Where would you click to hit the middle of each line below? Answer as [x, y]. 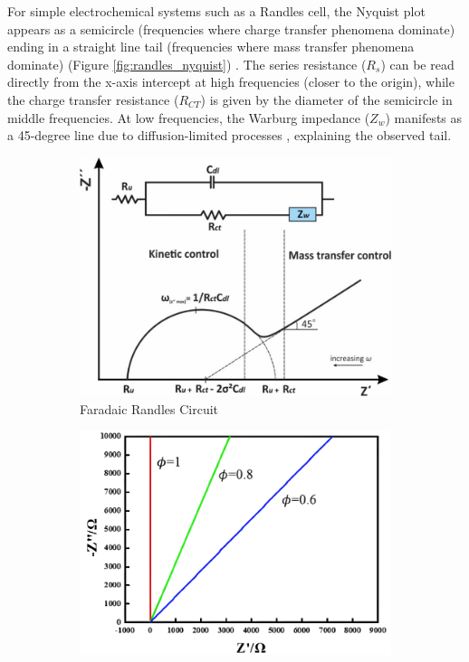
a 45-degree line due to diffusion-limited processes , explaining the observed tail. [230, 135]
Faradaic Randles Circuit [149, 408]
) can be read [417, 64]
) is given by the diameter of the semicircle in [326, 99]
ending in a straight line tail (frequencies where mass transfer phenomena [211, 47]
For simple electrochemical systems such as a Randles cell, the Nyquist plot [216, 11]
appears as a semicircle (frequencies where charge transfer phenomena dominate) [231, 28]
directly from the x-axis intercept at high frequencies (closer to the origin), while [231, 82]
